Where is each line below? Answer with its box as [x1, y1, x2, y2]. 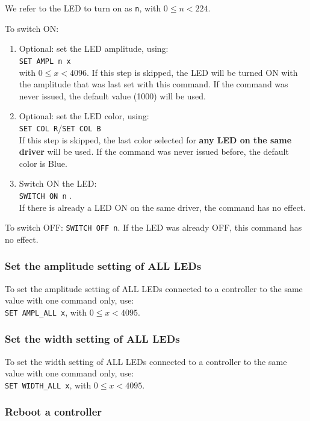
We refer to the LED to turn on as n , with [5, 2, 161, 14]
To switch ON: [5, 22, 59, 34]
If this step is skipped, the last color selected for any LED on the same [19, 133, 292, 146]
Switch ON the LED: [19, 177, 97, 190]
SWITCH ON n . [19, 189, 72, 201]
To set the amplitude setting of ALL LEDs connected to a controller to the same [5, 282, 303, 295]
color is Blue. [19, 157, 67, 169]
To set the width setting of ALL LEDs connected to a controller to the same [5, 355, 287, 367]
